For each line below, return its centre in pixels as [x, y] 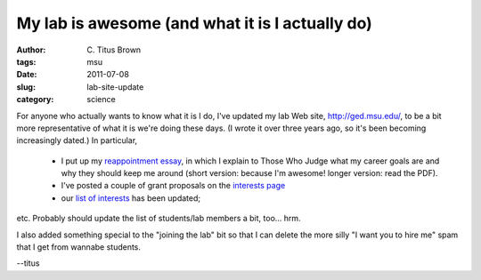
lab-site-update [115, 87]
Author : [31, 50]
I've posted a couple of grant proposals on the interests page [173, 186]
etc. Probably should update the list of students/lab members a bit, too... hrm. [159, 219]
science [101, 100]
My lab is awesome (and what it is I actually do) [195, 23]
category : [35, 100]
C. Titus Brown [114, 50]
